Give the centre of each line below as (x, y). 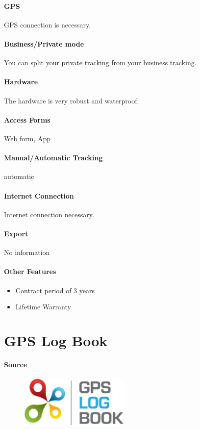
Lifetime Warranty (43, 307)
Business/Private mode (44, 43)
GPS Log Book (56, 340)
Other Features (30, 271)
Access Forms (27, 119)
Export (16, 233)
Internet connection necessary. (49, 214)
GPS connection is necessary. (48, 24)
